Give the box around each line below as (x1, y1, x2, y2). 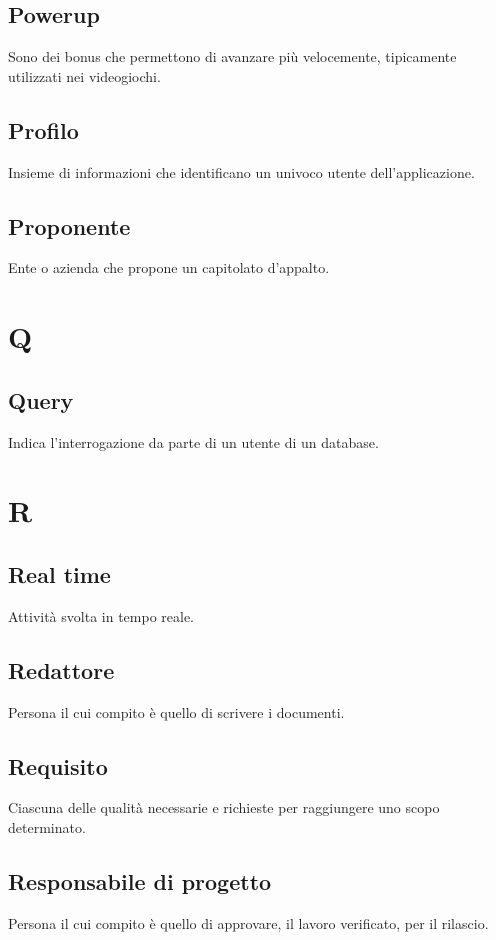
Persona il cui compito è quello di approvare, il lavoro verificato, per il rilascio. (8, 912, 489, 933)
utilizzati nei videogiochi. (8, 65, 161, 86)
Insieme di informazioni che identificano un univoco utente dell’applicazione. (8, 161, 475, 182)
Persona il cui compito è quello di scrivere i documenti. (8, 701, 345, 722)
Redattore (8, 654, 115, 685)
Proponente (8, 210, 131, 241)
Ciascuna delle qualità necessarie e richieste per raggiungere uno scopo (8, 797, 440, 818)
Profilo (8, 114, 79, 145)
